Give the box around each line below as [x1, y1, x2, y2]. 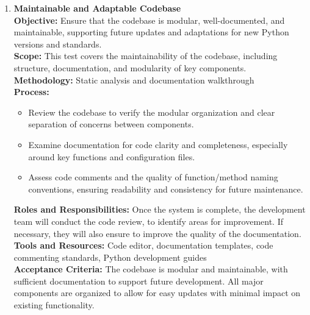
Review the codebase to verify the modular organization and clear [28, 105, 275, 118]
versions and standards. [13, 37, 102, 50]
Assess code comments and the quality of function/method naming [28, 171, 278, 183]
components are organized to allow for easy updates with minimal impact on [13, 286, 301, 299]
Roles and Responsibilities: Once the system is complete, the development [13, 203, 306, 216]
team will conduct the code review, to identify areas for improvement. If [13, 214, 284, 227]
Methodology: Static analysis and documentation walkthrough [13, 73, 254, 86]
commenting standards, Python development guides [13, 250, 207, 263]
